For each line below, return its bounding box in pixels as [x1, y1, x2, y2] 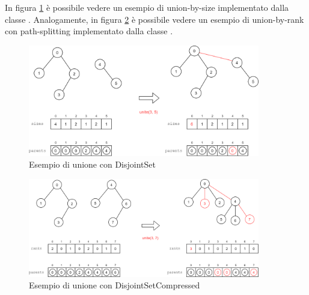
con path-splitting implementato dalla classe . [5, 25, 173, 37]
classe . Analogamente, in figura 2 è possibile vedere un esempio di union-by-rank [5, 13, 304, 25]
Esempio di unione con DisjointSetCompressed [29, 279, 200, 291]
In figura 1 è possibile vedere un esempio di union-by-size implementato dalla [5, 1, 289, 13]
